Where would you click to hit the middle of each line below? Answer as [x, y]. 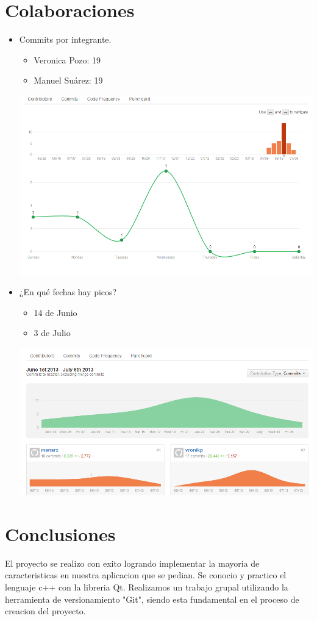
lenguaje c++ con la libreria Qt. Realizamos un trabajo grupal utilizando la [147, 587]
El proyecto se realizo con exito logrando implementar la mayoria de [132, 563]
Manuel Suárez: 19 [68, 80]
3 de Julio [52, 333]
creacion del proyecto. [45, 611]
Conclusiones [60, 533]
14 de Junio [55, 312]
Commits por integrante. [65, 39]
